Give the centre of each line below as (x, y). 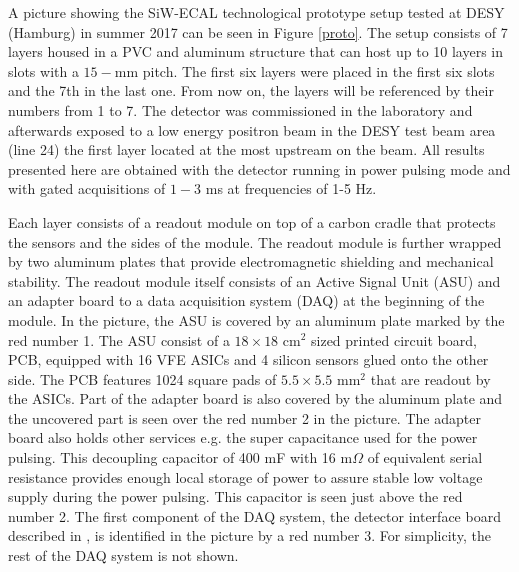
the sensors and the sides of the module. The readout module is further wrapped (255, 241)
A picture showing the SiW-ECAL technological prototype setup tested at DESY (256, 12)
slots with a (43, 70)
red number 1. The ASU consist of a (119, 339)
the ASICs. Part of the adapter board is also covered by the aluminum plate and (255, 398)
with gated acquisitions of (87, 188)
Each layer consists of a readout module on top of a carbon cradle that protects (252, 221)
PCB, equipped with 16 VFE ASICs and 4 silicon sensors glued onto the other (248, 359)
